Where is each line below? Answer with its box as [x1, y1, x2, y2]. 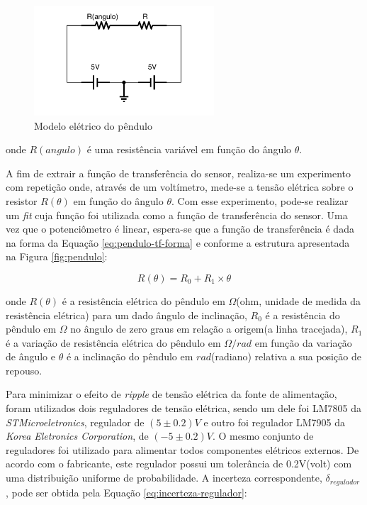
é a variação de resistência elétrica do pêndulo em [6, 335, 221, 350]
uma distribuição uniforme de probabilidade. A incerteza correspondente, [6, 470, 322, 485]
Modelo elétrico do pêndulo [34, 118, 152, 133]
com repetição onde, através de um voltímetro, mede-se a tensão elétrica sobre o [6, 179, 354, 194]
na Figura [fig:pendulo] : [6, 249, 108, 264]
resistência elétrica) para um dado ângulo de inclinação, [6, 307, 247, 322]
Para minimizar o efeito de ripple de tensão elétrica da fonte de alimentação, [6, 387, 337, 401]
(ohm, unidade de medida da [236, 293, 361, 308]
